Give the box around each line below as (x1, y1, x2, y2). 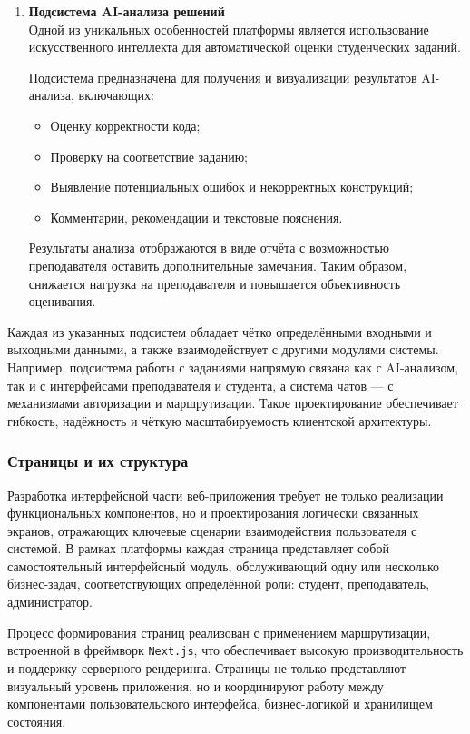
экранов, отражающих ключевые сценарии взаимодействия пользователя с (7, 521, 417, 540)
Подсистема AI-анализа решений (28, 2, 225, 20)
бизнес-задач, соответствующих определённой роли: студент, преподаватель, (7, 574, 430, 593)
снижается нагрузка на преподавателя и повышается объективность (28, 273, 401, 293)
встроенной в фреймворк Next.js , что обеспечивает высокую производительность (7, 640, 464, 660)
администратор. (7, 592, 93, 611)
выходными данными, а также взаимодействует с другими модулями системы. (7, 340, 439, 359)
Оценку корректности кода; (50, 115, 201, 134)
